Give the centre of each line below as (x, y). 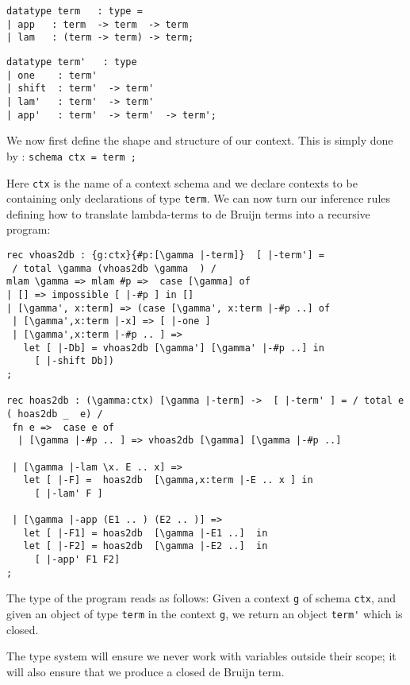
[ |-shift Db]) (75, 361)
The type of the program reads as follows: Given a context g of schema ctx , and (201, 598)
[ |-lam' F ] (69, 493)
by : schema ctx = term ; (72, 155)
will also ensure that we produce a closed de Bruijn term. (146, 671)
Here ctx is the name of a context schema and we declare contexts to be (182, 182)
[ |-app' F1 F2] (77, 560)
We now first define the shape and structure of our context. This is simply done (200, 140)
